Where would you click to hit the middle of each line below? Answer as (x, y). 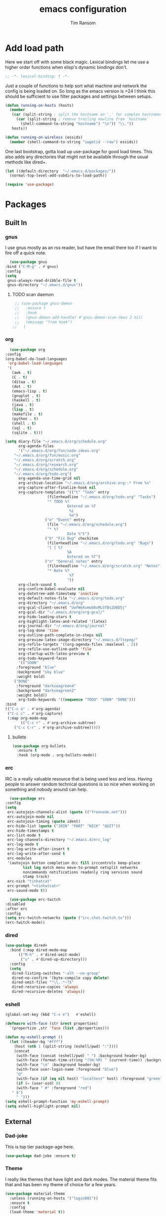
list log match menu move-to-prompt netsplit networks (81, 867)
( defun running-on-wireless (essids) (44, 137)
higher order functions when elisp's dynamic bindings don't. (66, 67)
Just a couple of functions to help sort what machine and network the (76, 86)
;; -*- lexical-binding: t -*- (37, 76)
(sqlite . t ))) (27, 432)
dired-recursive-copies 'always (45, 987)
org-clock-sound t (37, 584)
